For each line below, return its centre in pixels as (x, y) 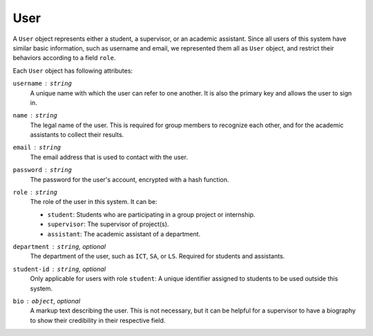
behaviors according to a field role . (64, 58)
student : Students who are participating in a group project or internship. (151, 214)
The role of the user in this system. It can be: (94, 202)
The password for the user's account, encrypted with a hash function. (130, 179)
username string (42, 84)
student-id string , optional (59, 269)
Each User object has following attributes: (73, 71)
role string (35, 193)
